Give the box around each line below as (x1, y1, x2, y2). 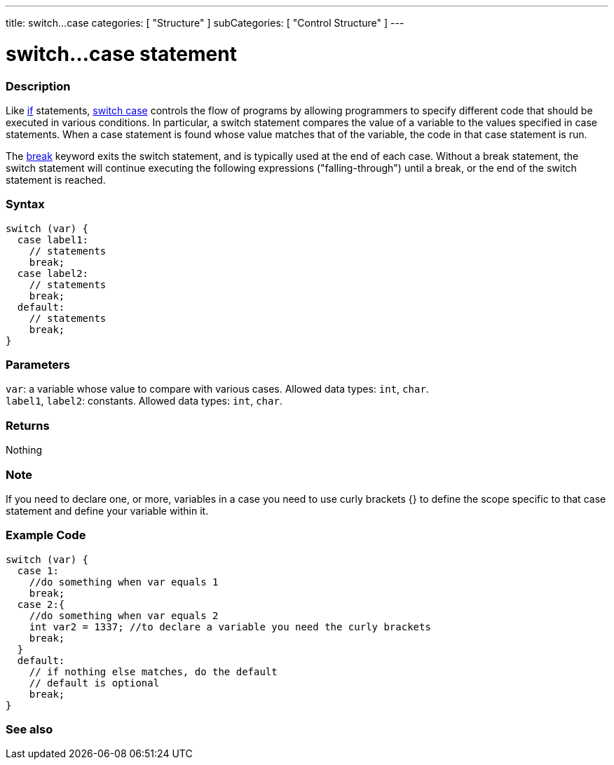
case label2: (17, 267, 89, 279)
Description (6, 79, 71, 93)
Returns (6, 418, 50, 433)
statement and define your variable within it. (6, 504, 209, 517)
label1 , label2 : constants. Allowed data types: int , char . (6, 395, 282, 407)
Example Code (6, 528, 86, 543)
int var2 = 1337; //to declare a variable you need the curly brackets (29, 621, 431, 632)
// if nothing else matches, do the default (29, 665, 278, 677)
